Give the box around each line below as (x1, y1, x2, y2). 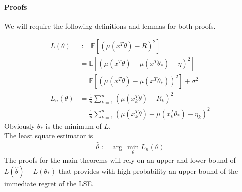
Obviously (4, 120, 35, 131)
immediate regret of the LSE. (4, 178, 94, 188)
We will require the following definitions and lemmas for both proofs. (4, 20, 216, 31)
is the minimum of (45, 120, 102, 131)
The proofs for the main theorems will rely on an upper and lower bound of (4, 155, 236, 165)
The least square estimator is (4, 130, 93, 141)
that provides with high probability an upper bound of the (58, 165, 238, 176)
